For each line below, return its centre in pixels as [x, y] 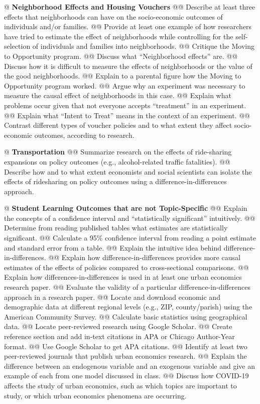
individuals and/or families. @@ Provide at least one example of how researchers [128, 26]
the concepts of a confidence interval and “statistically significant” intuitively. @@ [130, 218]
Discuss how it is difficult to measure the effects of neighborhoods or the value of [128, 66]
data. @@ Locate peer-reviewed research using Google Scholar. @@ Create [118, 326]
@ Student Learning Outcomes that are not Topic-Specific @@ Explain [126, 208]
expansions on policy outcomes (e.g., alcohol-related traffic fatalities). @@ [117, 161]
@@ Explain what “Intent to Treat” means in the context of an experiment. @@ [127, 115]
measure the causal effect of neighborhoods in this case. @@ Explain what [118, 95]
